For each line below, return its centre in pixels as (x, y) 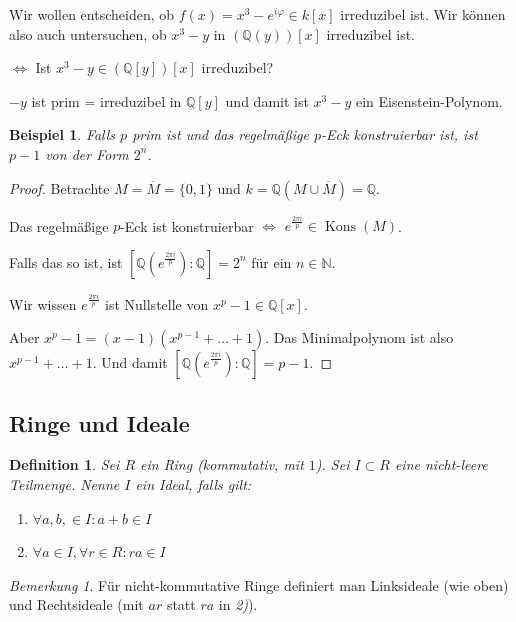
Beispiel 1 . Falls (62, 134)
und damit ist (267, 100)
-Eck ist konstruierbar (187, 225)
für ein (271, 261)
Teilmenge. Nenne (64, 484)
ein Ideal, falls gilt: (193, 484)
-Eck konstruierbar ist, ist (399, 134)
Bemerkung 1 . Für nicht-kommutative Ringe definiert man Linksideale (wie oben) (259, 584)
